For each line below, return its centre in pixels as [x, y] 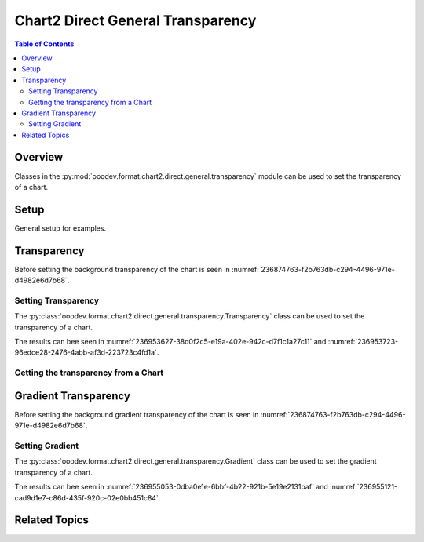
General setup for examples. [60, 228]
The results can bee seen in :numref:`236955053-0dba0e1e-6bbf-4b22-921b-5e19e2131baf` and [172, 487]
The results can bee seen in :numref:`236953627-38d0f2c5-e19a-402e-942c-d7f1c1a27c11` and [170, 342]
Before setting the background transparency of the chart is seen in [122, 269]
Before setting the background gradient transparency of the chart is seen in [137, 414]
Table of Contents [44, 44]
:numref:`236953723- [363, 342]
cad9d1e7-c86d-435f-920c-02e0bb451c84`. [88, 497]
